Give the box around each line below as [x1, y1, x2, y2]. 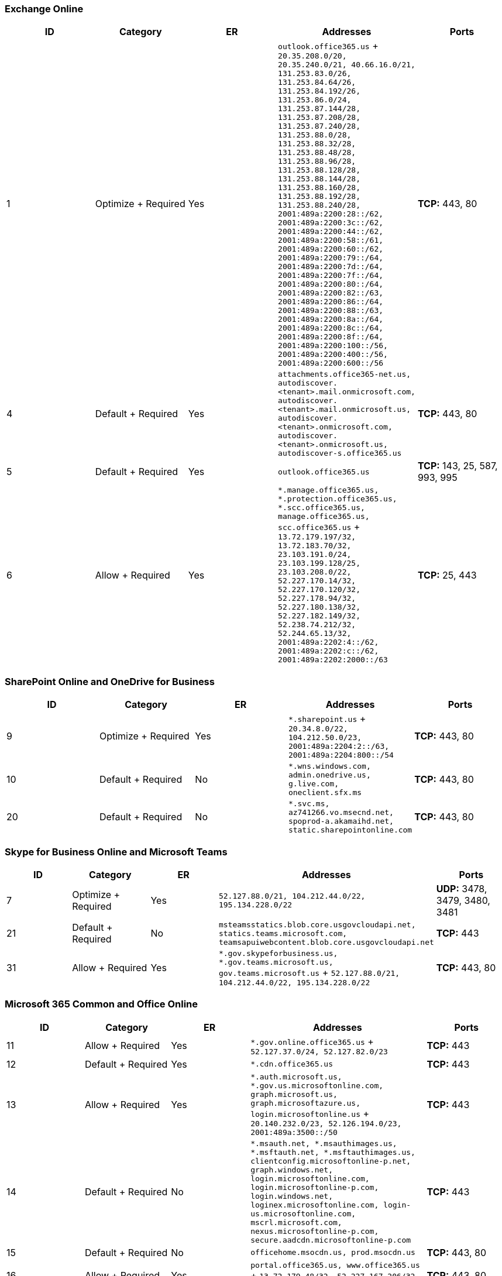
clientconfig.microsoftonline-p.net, [250, 1156, 411, 1165]
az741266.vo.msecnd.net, [288, 808, 394, 817]
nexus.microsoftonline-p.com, [250, 1226, 379, 1236]
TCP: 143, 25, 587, [417, 460, 498, 472]
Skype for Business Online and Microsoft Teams [5, 845, 228, 858]
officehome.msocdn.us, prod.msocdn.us [250, 1248, 415, 1257]
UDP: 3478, [436, 882, 487, 895]
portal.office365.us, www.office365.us [250, 1260, 420, 1270]
